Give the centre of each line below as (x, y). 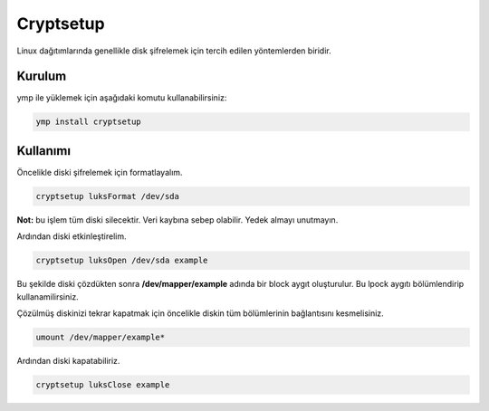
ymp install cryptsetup (89, 122)
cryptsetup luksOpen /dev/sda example (122, 261)
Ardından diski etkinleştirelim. (72, 236)
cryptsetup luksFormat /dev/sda (108, 196)
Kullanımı (44, 151)
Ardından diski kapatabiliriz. (68, 361)
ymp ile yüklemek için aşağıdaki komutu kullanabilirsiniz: (122, 98)
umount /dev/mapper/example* (101, 338)
